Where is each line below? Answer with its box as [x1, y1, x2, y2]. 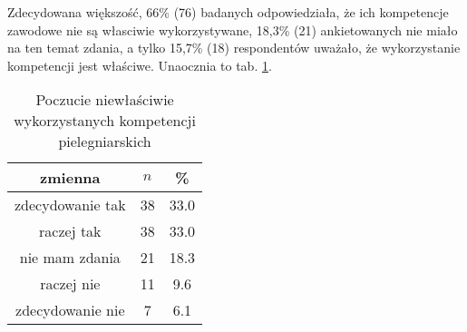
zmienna [40, 167, 101, 189]
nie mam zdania [19, 247, 121, 269]
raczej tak [39, 220, 102, 242]
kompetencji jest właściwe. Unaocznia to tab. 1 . [7, 55, 272, 74]
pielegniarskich [58, 131, 151, 152]
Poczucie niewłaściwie [35, 89, 174, 111]
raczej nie [40, 273, 101, 295]
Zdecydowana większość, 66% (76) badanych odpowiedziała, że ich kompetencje [7, 3, 449, 21]
